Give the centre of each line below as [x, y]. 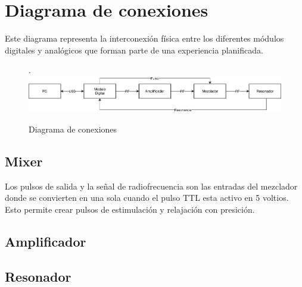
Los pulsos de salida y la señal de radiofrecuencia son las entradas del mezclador [151, 186]
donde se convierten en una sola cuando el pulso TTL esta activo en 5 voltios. [147, 198]
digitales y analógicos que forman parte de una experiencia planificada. [134, 50]
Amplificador [46, 241]
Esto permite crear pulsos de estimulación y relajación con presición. [130, 209]
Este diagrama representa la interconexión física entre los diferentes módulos [144, 38]
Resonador [38, 276]
